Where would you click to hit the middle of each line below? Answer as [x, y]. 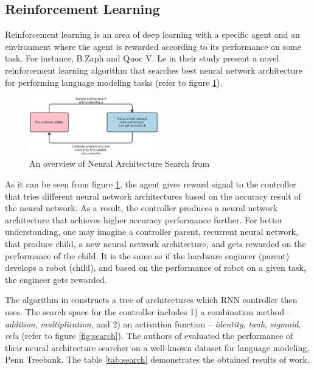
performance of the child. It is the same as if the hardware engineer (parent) [147, 255]
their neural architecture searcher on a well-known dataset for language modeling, [157, 347]
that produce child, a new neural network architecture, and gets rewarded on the [155, 243]
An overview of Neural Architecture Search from [120, 163]
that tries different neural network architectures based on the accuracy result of [153, 196]
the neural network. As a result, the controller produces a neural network [141, 208]
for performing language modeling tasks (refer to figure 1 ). [114, 82]
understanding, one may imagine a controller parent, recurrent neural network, [152, 232]
